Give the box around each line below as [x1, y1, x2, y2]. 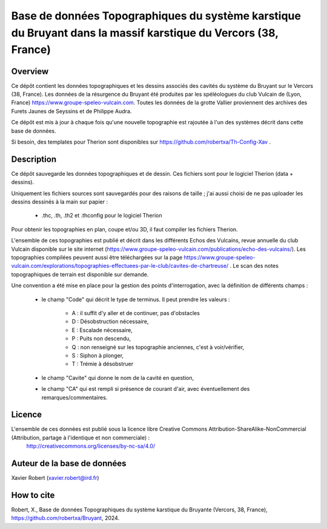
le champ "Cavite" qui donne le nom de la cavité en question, [41, 374, 194, 381]
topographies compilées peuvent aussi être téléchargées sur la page [11, 254, 183, 261]
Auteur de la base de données [11, 458, 127, 468]
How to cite [11, 490, 55, 500]
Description [11, 154, 57, 164]
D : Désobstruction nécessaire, [71, 318, 149, 325]
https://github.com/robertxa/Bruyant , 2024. [11, 514, 120, 522]
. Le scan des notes [230, 262, 279, 270]
